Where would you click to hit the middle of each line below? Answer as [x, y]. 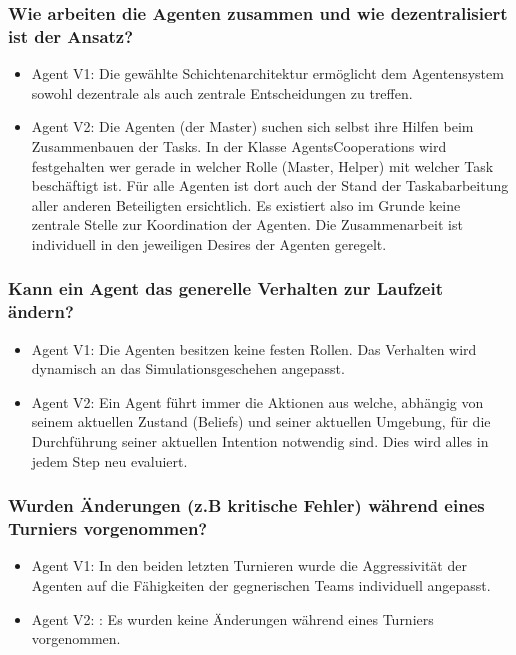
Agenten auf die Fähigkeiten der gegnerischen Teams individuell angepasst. [261, 584]
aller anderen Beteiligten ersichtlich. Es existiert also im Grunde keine [246, 204]
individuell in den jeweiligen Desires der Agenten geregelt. [209, 243]
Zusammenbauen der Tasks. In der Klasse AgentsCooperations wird [239, 145]
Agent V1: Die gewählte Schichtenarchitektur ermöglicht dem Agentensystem [267, 73]
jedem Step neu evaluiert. [109, 460]
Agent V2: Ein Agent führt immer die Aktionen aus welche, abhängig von [257, 401]
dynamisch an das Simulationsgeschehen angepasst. [188, 368]
